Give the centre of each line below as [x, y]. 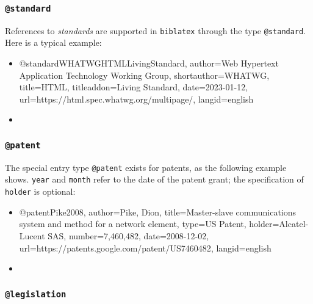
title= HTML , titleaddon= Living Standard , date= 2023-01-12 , [134, 87]
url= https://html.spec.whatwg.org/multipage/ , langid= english [136, 99]
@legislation [36, 294]
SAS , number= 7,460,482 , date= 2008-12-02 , [128, 235]
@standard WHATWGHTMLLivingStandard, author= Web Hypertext [149, 63]
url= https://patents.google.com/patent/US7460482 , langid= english [145, 248]
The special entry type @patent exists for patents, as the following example [146, 167]
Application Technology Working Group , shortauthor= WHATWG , [144, 75]
